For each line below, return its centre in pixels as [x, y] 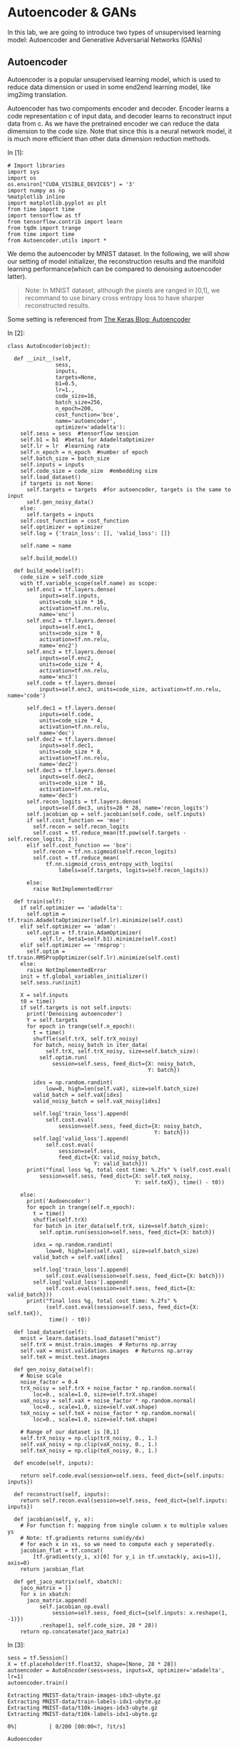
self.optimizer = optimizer [62, 527]
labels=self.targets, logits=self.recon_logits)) [133, 870]
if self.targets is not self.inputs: [76, 1007]
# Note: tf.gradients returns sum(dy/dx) [82, 1538]
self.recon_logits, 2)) [43, 839]
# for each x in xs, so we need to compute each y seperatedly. [118, 1544]
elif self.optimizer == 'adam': [68, 926]
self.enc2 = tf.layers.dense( [71, 620]
